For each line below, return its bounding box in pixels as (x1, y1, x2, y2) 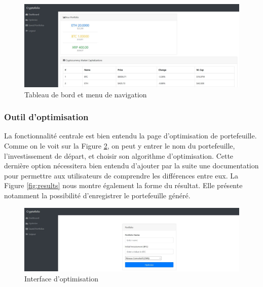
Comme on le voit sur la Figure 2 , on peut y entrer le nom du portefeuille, (4, 140, 235, 151)
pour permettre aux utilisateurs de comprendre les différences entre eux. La (4, 170, 239, 181)
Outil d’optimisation (4, 111, 89, 123)
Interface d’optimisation (24, 273, 98, 283)
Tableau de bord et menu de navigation (24, 89, 147, 99)
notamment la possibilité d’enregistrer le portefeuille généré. (4, 190, 191, 200)
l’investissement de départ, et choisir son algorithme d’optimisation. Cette (4, 150, 234, 161)
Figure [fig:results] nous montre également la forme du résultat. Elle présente (4, 180, 243, 191)
